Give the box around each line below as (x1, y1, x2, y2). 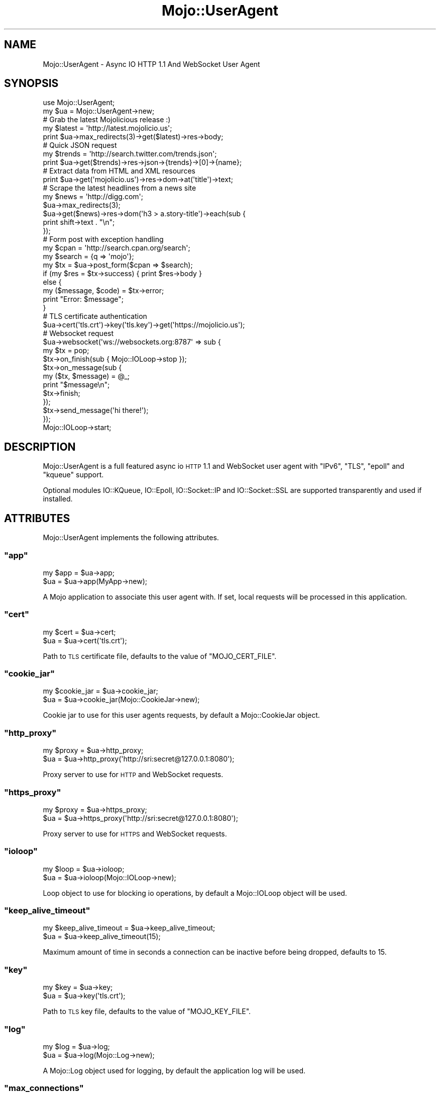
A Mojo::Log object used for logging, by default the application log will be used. (43, 1066, 305, 1075)
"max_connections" (4, 1083, 84, 1093)
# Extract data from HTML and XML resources (43, 166, 195, 176)
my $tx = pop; (43, 346, 89, 355)
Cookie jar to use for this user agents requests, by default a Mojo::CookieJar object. (43, 711, 320, 720)
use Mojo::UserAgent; (43, 98, 115, 107)
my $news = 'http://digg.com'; (43, 192, 143, 201)
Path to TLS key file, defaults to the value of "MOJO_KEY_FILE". (43, 1007, 251, 1016)
